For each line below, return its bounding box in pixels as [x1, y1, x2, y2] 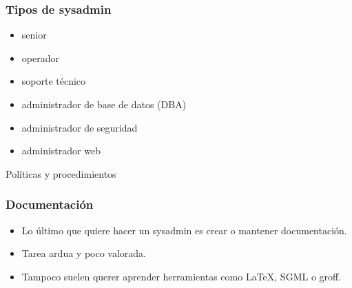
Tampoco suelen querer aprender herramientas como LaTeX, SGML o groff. [21, 269, 342, 283]
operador [21, 50, 59, 65]
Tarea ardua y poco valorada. [21, 246, 146, 260]
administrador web [21, 143, 101, 158]
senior [21, 28, 47, 42]
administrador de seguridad [21, 120, 138, 134]
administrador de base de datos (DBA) [21, 97, 187, 111]
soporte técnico [21, 74, 86, 88]
